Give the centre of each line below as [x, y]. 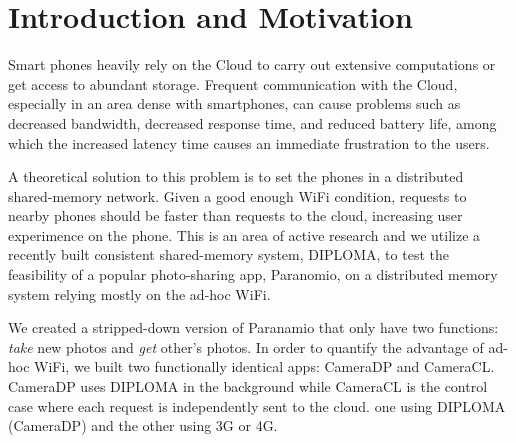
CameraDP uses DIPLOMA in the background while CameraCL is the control [248, 386]
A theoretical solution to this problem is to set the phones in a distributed [236, 176]
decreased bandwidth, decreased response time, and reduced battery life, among [252, 122]
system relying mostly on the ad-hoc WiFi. [139, 293]
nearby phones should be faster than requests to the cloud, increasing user [235, 215]
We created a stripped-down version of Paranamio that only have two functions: [253, 327]
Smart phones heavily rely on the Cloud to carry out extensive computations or [252, 64]
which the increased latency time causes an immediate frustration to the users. [249, 142]
